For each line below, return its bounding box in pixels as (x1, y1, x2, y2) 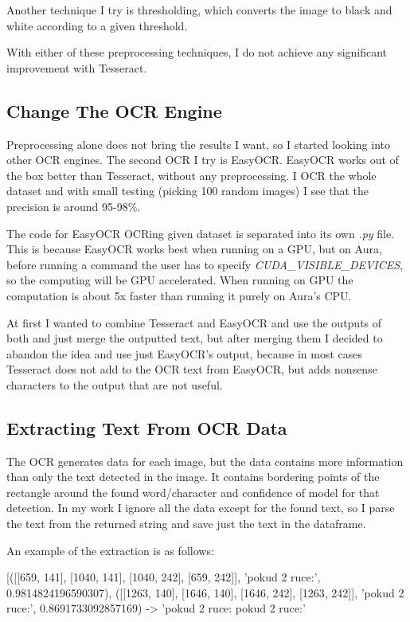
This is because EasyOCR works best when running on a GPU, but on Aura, (6, 241, 382, 257)
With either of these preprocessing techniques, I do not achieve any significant (6, 44, 388, 61)
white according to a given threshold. (6, 17, 188, 33)
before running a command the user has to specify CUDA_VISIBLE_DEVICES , (6, 256, 404, 272)
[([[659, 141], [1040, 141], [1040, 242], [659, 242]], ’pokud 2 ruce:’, (6, 569, 321, 585)
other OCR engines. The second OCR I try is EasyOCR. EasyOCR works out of (6, 151, 399, 168)
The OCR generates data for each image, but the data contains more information (6, 452, 404, 469)
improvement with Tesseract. (6, 59, 147, 76)
